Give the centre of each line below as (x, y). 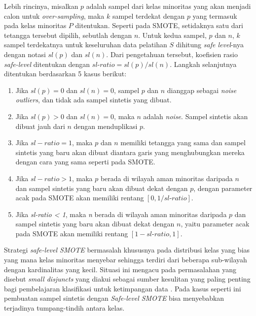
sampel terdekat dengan (148, 16)
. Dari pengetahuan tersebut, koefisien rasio (172, 54)
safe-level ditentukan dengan (47, 64)
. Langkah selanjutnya (203, 64)
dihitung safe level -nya (210, 45)
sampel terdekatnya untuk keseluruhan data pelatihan (86, 45)
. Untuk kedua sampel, (172, 35)
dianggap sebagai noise (202, 90)
